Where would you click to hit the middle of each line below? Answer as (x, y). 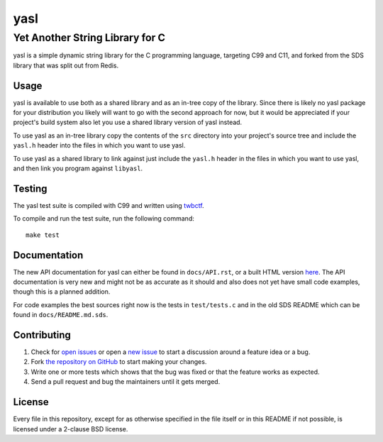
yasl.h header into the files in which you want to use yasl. (99, 145)
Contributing (42, 335)
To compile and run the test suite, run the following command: (104, 219)
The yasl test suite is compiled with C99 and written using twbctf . (109, 205)
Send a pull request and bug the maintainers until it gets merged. (126, 382)
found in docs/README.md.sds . (61, 315)
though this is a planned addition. (62, 292)
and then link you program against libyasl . (78, 168)
